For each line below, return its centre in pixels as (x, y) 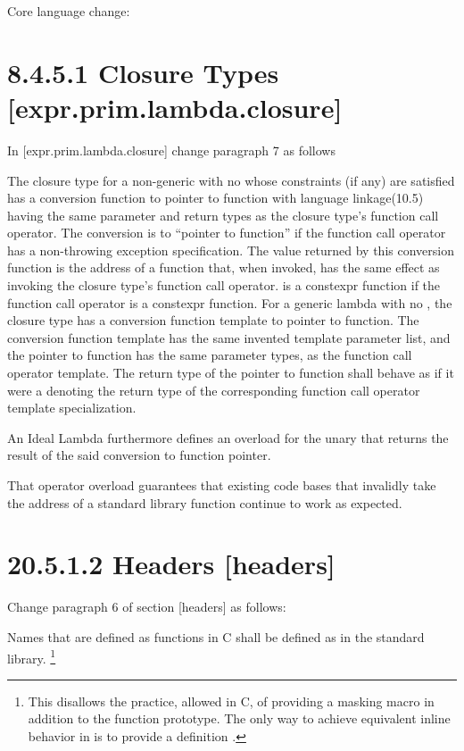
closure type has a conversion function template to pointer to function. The (213, 320)
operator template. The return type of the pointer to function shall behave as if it (231, 373)
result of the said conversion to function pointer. (139, 455)
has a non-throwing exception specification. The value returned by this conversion (231, 250)
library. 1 (32, 656)
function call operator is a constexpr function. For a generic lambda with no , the (230, 302)
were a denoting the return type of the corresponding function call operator (214, 390)
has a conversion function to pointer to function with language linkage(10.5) (215, 198)
